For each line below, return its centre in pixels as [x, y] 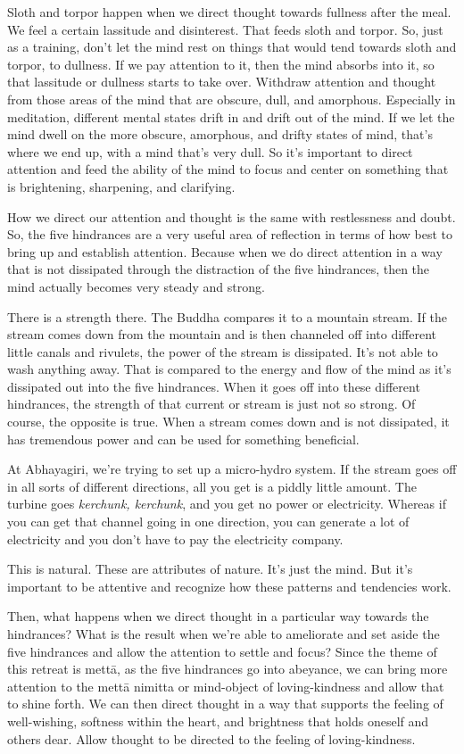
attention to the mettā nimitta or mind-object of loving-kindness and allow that [226, 686]
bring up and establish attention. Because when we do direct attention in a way [225, 251]
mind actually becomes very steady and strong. [136, 286]
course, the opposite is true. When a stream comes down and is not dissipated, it [228, 422]
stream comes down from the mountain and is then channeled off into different [222, 334]
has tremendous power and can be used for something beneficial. [183, 439]
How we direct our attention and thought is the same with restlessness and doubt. [232, 216]
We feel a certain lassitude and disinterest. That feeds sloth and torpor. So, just [225, 29]
